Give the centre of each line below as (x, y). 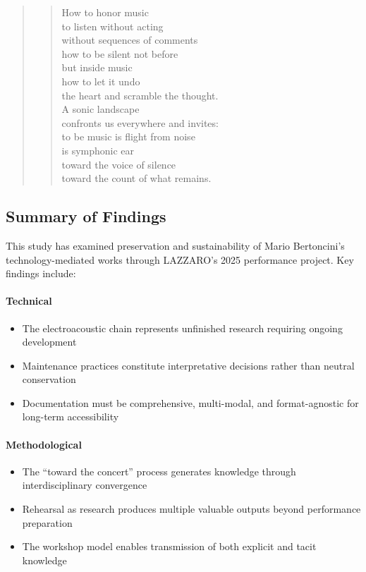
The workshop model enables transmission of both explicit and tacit (169, 546)
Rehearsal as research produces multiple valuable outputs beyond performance (191, 509)
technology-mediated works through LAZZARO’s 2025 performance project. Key (180, 259)
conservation (49, 379)
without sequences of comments (130, 40)
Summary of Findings (86, 216)
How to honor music (105, 12)
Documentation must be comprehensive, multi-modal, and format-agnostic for (190, 402)
